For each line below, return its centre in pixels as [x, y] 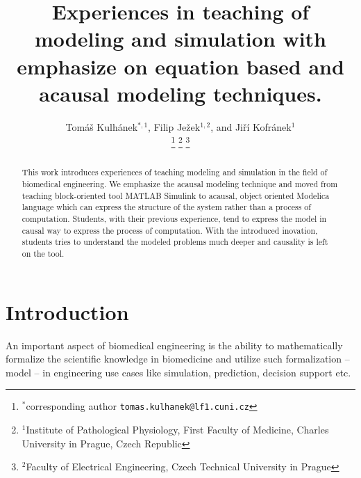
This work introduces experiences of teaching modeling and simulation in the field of [175, 172]
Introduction [67, 311]
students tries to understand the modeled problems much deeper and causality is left [175, 242]
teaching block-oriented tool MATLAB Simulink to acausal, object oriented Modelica [176, 195]
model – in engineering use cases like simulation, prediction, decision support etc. [178, 372]
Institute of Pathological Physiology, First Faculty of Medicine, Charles [177, 429]
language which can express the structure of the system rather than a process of [166, 207]
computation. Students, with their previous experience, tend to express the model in [174, 218]
